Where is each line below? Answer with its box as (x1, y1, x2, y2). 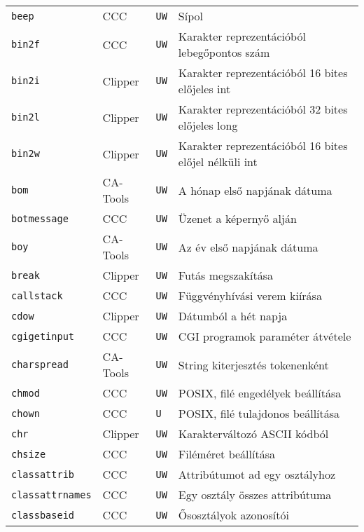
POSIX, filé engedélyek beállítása (178, 385, 342, 401)
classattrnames (11, 489, 92, 500)
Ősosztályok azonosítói (178, 507, 289, 523)
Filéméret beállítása (178, 446, 275, 462)
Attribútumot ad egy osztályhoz (178, 466, 336, 482)
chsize (11, 448, 46, 460)
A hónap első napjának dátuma (178, 182, 332, 198)
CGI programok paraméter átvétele (178, 328, 351, 344)
